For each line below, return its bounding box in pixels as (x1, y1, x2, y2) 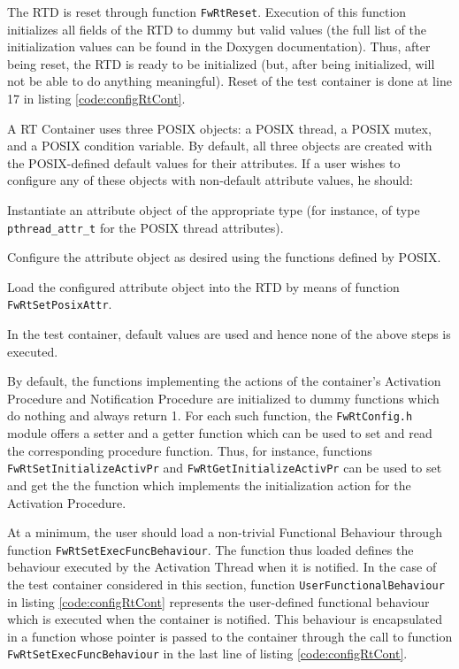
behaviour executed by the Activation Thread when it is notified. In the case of (7, 557, 437, 576)
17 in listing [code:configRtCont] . (7, 89, 186, 108)
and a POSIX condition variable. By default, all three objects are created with (7, 136, 432, 155)
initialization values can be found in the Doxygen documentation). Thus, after (7, 37, 431, 56)
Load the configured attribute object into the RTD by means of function (7, 277, 400, 296)
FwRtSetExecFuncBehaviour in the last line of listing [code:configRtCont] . (7, 644, 408, 663)
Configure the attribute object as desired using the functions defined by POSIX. (7, 248, 441, 266)
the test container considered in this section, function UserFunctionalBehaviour (7, 575, 445, 593)
